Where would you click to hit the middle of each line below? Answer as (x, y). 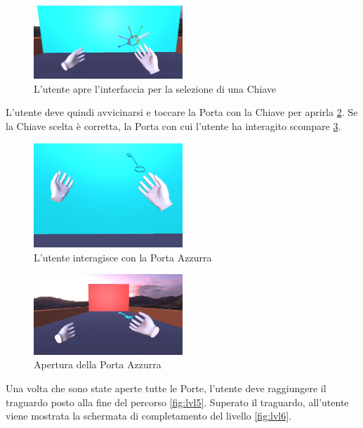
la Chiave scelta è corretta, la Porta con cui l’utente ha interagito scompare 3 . (173, 126)
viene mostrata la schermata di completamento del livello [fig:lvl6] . (149, 416)
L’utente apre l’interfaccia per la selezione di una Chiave (155, 88)
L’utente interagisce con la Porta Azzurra (123, 257)
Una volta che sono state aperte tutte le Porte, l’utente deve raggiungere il (166, 388)
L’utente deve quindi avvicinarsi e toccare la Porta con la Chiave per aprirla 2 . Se (182, 112)
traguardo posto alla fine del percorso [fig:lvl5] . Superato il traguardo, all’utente (177, 402)
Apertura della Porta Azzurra (98, 364)
